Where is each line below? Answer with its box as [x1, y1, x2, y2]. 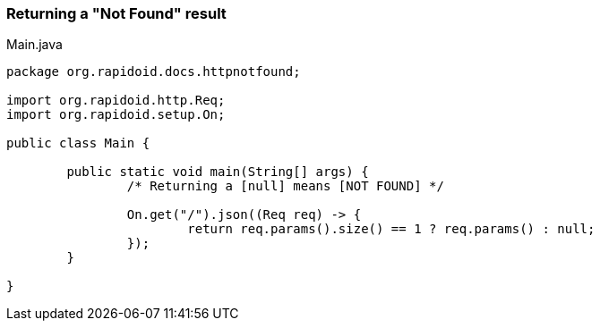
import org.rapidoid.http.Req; [6, 93, 226, 108]
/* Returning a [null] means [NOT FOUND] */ [126, 179, 444, 194]
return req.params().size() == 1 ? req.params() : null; [187, 222, 596, 237]
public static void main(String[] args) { [66, 164, 369, 180]
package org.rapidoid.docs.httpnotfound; [6, 64, 301, 80]
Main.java [6, 37, 63, 53]
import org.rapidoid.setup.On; [6, 107, 226, 122]
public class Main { [6, 136, 150, 151]
